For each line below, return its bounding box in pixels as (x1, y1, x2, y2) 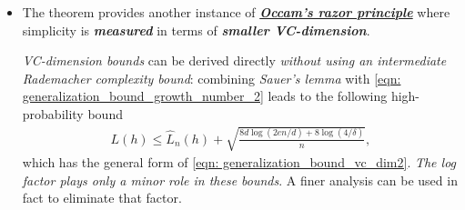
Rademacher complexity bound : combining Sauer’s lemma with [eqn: (22, 68, 401, 87)
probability (22, 104, 84, 123)
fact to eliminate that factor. (22, 188, 182, 207)
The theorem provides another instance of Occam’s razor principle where (22, 3, 450, 21)
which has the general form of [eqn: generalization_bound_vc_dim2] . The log (22, 153, 457, 172)
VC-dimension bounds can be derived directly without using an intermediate (22, 51, 447, 70)
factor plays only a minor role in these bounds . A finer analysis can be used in (22, 170, 458, 189)
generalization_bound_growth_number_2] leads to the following (22, 86, 388, 105)
